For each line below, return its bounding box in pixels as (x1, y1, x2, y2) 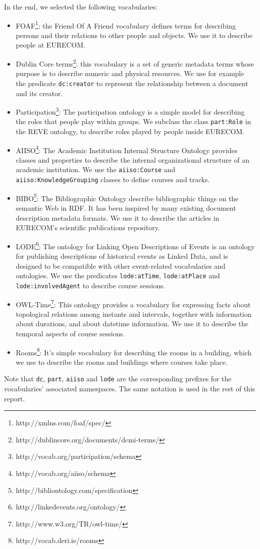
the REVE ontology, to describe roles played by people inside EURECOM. (15, 126, 244, 137)
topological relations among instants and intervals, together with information (15, 308, 252, 319)
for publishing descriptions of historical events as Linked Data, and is (15, 251, 228, 261)
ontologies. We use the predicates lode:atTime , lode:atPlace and (15, 270, 220, 281)
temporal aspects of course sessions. (15, 328, 125, 338)
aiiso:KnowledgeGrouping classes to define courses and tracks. (15, 174, 210, 185)
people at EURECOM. (15, 40, 85, 50)
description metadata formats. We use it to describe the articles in (15, 212, 219, 223)
